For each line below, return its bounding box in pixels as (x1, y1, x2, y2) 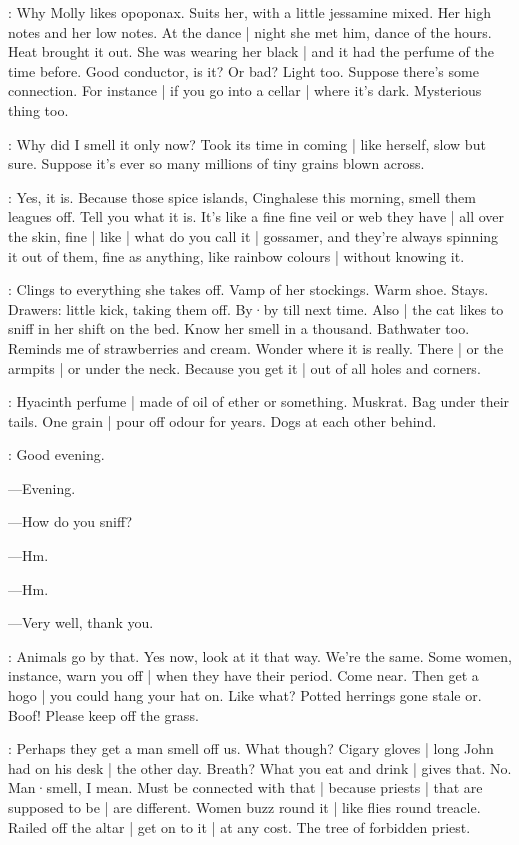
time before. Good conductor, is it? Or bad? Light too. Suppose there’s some (8, 60, 479, 81)
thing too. (8, 99, 69, 120)
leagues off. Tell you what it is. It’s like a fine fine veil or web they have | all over (8, 206, 505, 227)
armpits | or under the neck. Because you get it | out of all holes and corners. (8, 357, 481, 378)
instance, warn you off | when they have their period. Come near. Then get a (8, 665, 479, 686)
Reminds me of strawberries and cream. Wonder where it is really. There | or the (8, 337, 504, 358)
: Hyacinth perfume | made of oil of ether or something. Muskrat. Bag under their (8, 391, 510, 412)
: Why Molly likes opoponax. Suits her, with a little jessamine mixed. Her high (8, 2, 492, 22)
